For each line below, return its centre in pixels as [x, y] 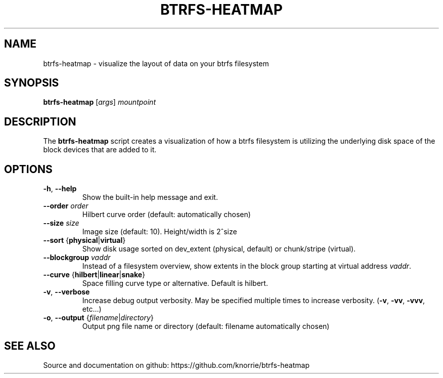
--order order [66, 206]
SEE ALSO [30, 346]
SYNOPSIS [32, 83]
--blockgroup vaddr [77, 258]
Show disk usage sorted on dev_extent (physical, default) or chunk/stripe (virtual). [219, 249]
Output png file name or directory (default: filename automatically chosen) [206, 326]
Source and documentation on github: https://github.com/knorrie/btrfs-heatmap [176, 365]
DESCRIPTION [40, 121]
